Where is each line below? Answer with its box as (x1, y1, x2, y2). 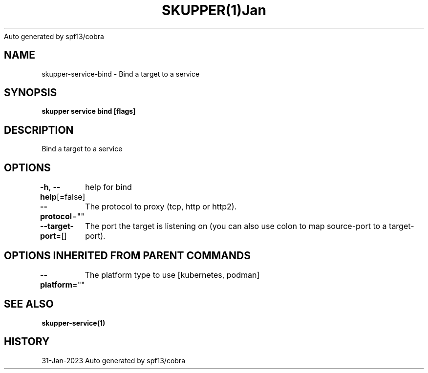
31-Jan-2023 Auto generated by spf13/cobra (42, 356, 185, 365)
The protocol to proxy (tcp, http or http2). (85, 202, 237, 212)
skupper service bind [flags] (42, 107, 136, 116)
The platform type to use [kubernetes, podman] (85, 269, 260, 280)
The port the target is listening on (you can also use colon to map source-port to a (85, 221, 387, 231)
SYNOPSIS (4, 86, 57, 99)
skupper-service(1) (42, 318, 106, 327)
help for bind (85, 182, 132, 192)
